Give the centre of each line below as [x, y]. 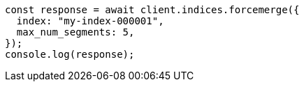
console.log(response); [70, 54]
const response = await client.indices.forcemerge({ [152, 10]
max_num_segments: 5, [75, 32]
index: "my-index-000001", [90, 21]
